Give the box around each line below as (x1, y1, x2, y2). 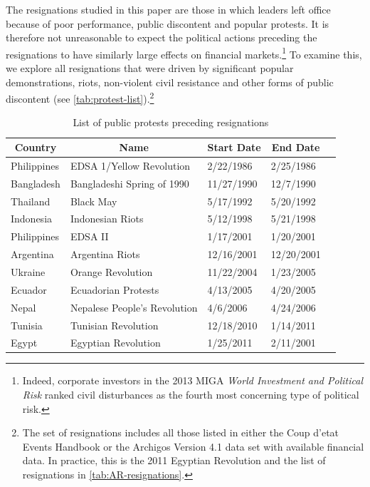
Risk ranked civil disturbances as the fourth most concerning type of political (22, 387, 359, 402)
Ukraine (11, 264, 46, 279)
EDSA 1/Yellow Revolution (70, 158, 191, 173)
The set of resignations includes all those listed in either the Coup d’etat (22, 425, 339, 440)
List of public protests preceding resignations (73, 115, 269, 130)
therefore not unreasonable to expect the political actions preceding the (6, 30, 317, 45)
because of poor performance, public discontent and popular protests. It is (6, 16, 329, 31)
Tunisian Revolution (70, 317, 159, 332)
